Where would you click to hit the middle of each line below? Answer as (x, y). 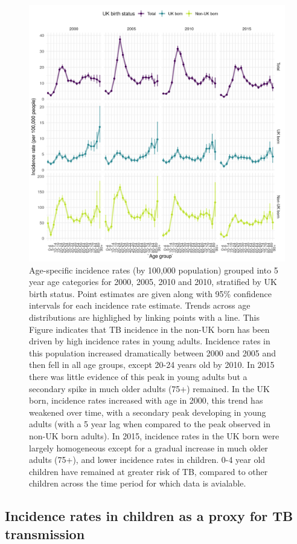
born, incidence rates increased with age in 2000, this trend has (146, 400)
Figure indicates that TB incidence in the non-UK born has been (149, 329)
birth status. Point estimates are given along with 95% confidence (150, 293)
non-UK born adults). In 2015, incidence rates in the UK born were (154, 435)
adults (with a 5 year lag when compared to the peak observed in (150, 424)
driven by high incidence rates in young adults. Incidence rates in (150, 341)
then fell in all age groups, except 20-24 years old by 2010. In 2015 (152, 365)
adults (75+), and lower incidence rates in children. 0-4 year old (147, 460)
